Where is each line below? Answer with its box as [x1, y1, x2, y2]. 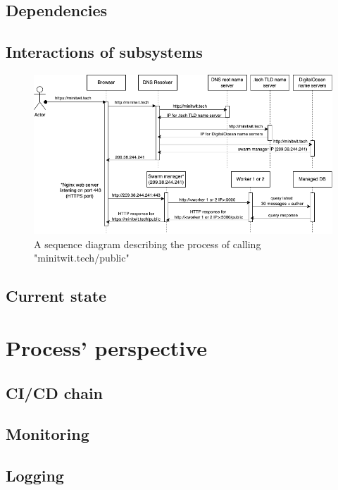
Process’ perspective [6, 333, 208, 362]
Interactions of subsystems [6, 41, 203, 63]
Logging [6, 465, 64, 486]
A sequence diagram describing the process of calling [34, 236, 261, 251]
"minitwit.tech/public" [34, 250, 130, 265]
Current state [6, 285, 107, 307]
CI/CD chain [6, 381, 104, 403]
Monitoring [6, 423, 89, 445]
